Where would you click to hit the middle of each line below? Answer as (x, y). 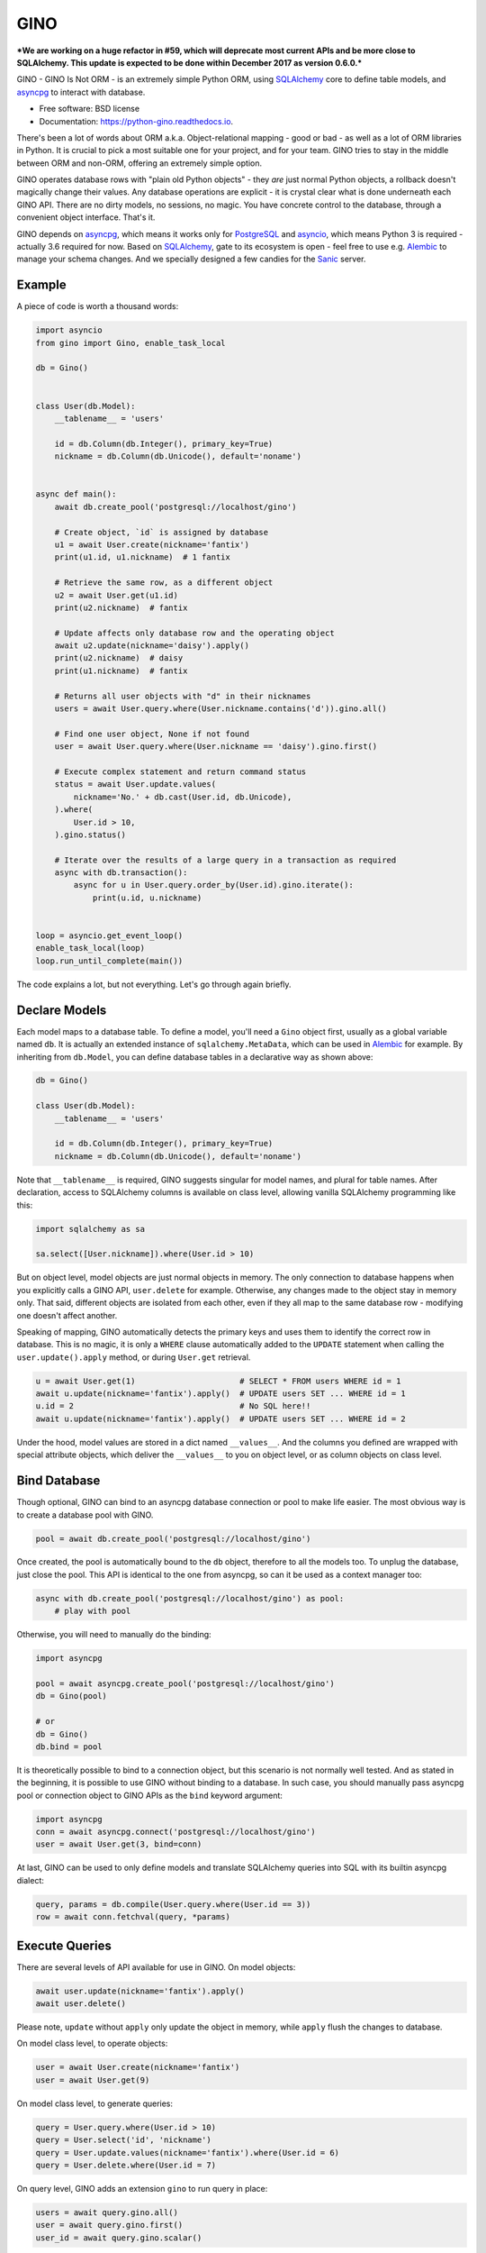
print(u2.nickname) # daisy (119, 658)
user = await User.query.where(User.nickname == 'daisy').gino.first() (216, 747)
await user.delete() (81, 2004)
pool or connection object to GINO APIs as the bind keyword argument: (150, 1795)
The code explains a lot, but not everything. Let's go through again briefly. (154, 984)
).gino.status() (90, 835)
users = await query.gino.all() (107, 2212)
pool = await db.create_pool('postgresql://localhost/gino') (173, 1538)
